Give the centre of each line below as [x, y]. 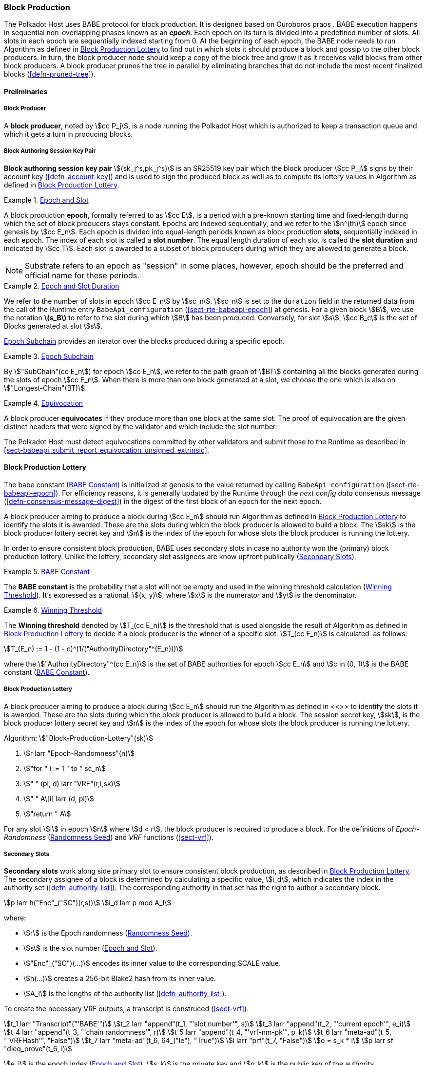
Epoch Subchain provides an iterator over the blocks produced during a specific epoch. [145, 341]
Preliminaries [26, 91]
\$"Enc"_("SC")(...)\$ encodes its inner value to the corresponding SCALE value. [152, 963]
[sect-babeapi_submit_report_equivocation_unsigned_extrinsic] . [106, 450]
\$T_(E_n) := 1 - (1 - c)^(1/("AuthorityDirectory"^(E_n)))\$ [94, 648]
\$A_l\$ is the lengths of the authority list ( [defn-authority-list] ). [125, 994]
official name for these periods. [82, 275]
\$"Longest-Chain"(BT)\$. [46, 388]
